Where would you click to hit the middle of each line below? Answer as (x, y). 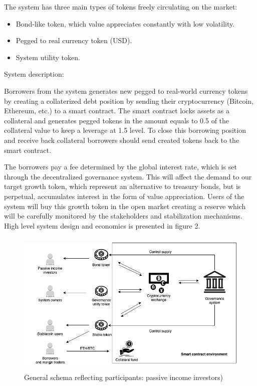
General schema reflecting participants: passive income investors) (123, 377)
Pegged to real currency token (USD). (74, 40)
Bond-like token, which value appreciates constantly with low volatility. (125, 23)
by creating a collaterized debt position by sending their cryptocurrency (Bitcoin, (129, 101)
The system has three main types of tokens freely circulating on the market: (121, 7)
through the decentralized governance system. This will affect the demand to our (128, 176)
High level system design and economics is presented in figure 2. (102, 225)
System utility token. (48, 57)
